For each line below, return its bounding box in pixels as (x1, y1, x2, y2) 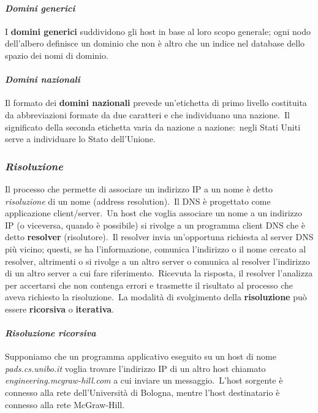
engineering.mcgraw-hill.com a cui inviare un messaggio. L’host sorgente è (5, 374, 283, 387)
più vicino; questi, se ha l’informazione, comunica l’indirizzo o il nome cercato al (5, 242, 306, 255)
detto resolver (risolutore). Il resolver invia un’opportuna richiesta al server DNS (5, 230, 314, 243)
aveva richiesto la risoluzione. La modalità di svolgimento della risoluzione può (5, 290, 307, 303)
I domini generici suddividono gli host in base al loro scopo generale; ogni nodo (5, 25, 311, 37)
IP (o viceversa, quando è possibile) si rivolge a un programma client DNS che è (5, 218, 306, 231)
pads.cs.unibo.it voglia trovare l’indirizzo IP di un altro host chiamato (5, 362, 266, 374)
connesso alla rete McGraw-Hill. (5, 398, 125, 411)
